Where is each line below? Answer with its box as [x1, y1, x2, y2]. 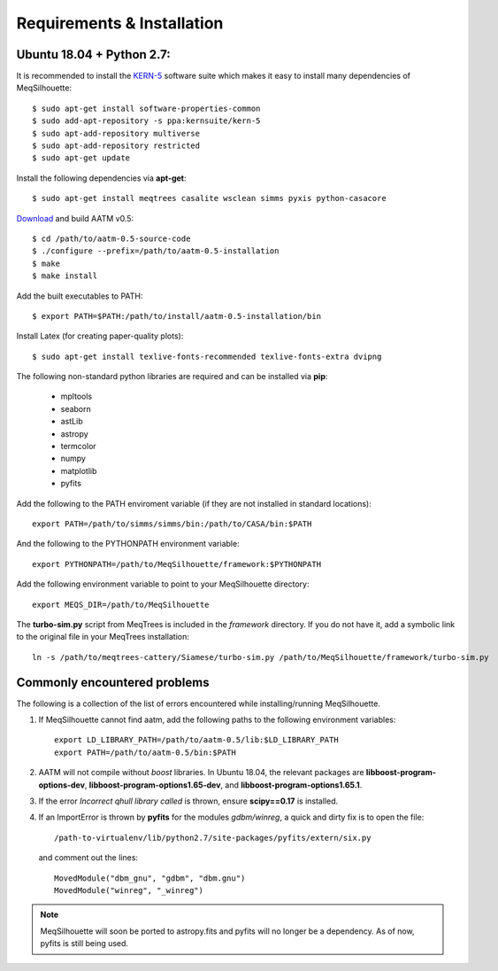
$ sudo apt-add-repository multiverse [32, 128, 201, 138]
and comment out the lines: [38, 852, 139, 863]
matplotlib [60, 465, 97, 476]
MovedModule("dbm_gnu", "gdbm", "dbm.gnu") [54, 873, 246, 883]
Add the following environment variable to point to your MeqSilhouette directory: [16, 579, 310, 589]
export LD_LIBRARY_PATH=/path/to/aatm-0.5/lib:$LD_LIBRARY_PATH [54, 735, 340, 745]
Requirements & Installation [16, 13, 224, 33]
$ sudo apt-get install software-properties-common [32, 103, 261, 113]
